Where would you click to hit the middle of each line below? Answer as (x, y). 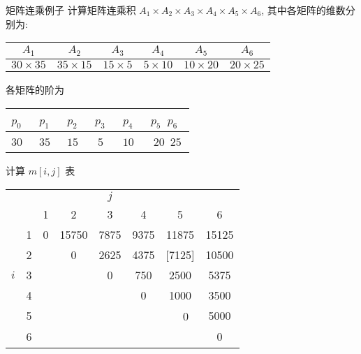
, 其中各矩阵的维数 (303, 10)
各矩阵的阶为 (35, 90)
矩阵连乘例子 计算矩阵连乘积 (71, 10)
